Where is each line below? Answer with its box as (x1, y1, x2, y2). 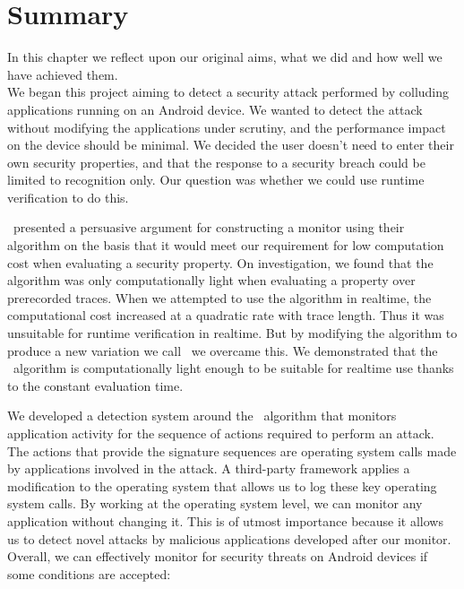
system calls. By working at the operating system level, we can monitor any (7, 494, 423, 513)
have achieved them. (7, 65, 118, 83)
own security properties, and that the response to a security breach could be (7, 152, 425, 171)
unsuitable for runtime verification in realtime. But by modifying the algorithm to (7, 324, 458, 342)
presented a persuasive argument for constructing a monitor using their (13, 218, 405, 237)
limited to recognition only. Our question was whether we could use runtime (7, 170, 425, 189)
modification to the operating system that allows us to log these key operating (7, 476, 437, 495)
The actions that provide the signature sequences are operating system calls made (7, 441, 457, 460)
